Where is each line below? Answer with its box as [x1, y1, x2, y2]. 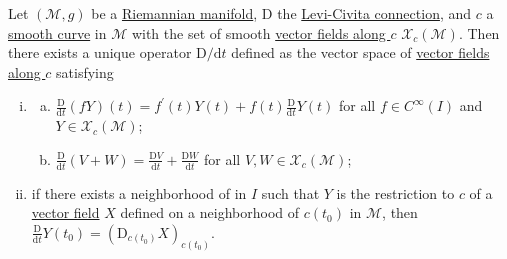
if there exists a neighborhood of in [31, 182, 247, 203]
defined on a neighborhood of [120, 202, 300, 223]
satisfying [56, 61, 114, 82]
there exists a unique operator [8, 42, 192, 63]
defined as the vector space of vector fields [231, 42, 490, 63]
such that [261, 182, 320, 203]
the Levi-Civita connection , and [277, 3, 472, 23]
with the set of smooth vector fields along [131, 22, 386, 43]
